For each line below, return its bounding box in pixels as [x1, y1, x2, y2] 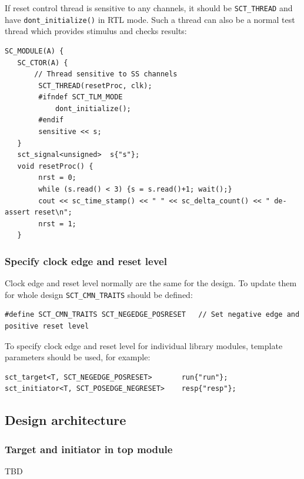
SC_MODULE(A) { [5, 46, 64, 55]
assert [5, 208, 30, 217]
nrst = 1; [38, 219, 76, 228]
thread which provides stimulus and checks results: [5, 25, 187, 37]
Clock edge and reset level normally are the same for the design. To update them [5, 277, 297, 289]
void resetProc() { [17, 162, 93, 170]
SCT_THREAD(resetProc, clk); [38, 81, 152, 90]
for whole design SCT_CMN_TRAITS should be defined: [5, 288, 193, 300]
